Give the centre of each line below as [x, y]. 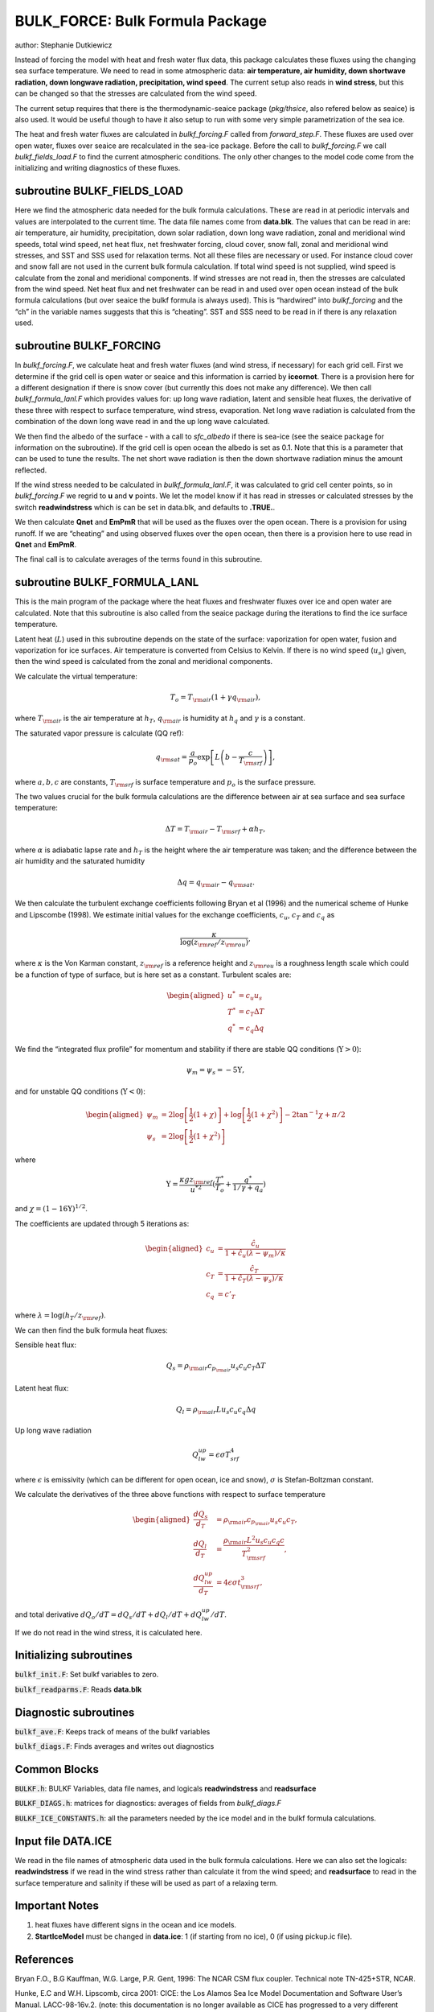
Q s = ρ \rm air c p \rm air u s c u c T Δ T [216, 1367]
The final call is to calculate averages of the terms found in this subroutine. [139, 559]
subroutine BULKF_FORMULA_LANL [107, 582]
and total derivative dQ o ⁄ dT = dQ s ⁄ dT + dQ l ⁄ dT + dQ [108, 1615]
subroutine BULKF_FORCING [88, 346]
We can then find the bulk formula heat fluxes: [91, 1330]
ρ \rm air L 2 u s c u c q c [254, 1540]
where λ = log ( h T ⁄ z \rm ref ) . [60, 1316]
